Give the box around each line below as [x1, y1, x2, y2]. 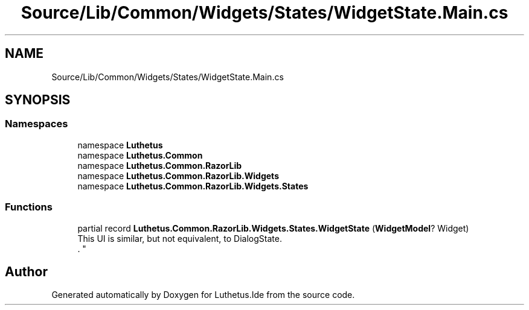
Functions [5, 201, 53, 214]
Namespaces [5, 118, 68, 130]
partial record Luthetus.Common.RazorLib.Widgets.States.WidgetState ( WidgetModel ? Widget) [77, 223, 469, 233]
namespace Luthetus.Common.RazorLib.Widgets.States [77, 180, 309, 191]
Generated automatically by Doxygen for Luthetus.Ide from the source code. [51, 289, 355, 300]
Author [5, 264, 48, 279]
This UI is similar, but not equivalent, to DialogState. [77, 233, 282, 244]
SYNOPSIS [5, 92, 71, 108]
